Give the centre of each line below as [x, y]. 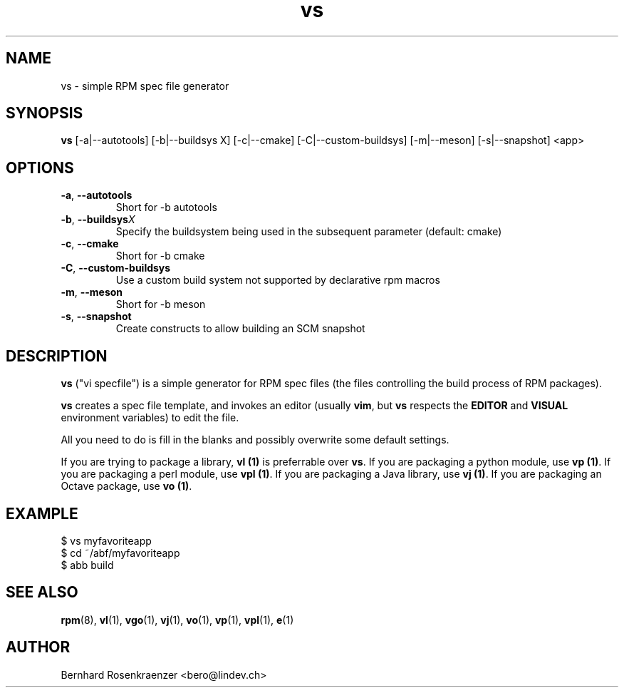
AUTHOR [38, 647]
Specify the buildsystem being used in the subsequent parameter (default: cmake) [309, 232]
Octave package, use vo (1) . [126, 486]
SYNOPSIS [45, 113]
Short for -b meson [161, 304]
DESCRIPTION [57, 356]
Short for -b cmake [160, 256]
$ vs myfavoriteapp [106, 540]
